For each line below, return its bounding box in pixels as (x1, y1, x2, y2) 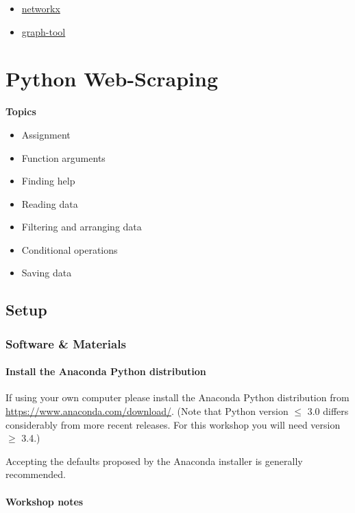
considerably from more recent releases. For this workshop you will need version (5, 417, 341, 431)
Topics (5, 104, 36, 119)
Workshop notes (5, 494, 84, 508)
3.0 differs (307, 404, 349, 418)
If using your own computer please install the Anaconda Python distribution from (5, 390, 350, 405)
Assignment (21, 127, 71, 141)
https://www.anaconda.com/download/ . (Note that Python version (5, 404, 289, 418)
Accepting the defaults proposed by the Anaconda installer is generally (5, 453, 303, 468)
